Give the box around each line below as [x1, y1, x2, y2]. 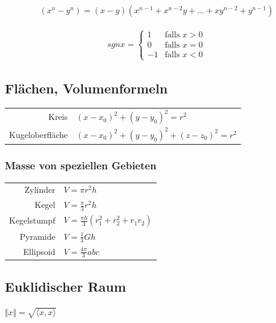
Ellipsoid [23, 245, 55, 257]
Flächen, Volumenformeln [5, 79, 168, 98]
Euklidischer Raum [5, 277, 127, 296]
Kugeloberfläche [9, 128, 68, 140]
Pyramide [19, 230, 55, 242]
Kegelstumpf [9, 214, 55, 227]
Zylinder [24, 183, 55, 196]
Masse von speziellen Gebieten [5, 158, 157, 173]
